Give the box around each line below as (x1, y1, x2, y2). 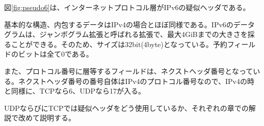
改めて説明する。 (18, 112, 75, 123)
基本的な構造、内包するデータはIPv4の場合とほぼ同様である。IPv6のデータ (4, 19, 255, 29)
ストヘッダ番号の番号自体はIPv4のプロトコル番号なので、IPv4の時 (32, 75, 254, 86)
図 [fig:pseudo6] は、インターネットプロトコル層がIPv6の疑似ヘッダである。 (4, 2, 250, 12)
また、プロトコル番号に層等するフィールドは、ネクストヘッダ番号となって (4, 65, 253, 76)
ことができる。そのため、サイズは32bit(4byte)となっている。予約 (11, 38, 227, 49)
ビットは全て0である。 (18, 49, 93, 59)
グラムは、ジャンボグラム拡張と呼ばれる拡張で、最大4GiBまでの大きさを (4, 29, 248, 39)
